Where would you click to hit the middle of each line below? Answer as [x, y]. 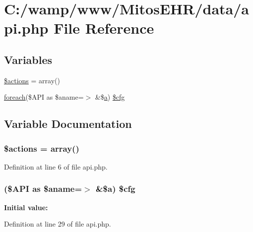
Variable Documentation [68, 124]
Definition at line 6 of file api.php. [56, 166]
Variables [28, 59]
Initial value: [26, 207]
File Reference [104, 28]
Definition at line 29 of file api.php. [58, 224]
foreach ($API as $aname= [44, 97]
